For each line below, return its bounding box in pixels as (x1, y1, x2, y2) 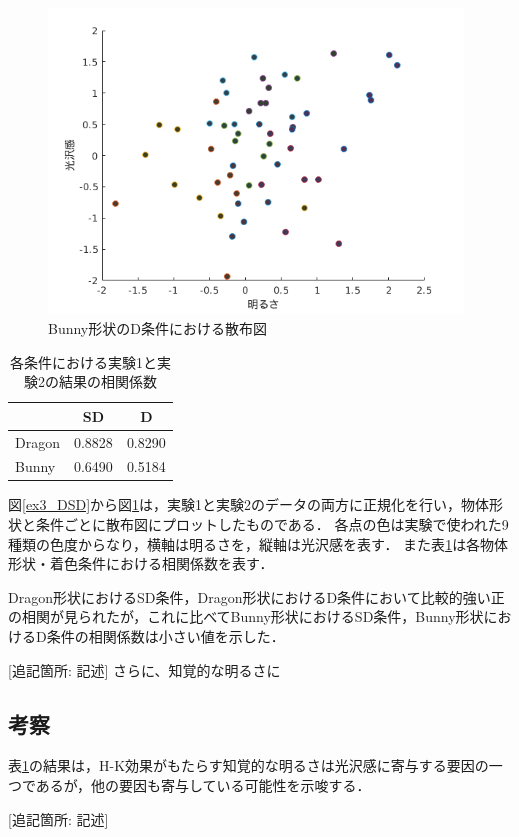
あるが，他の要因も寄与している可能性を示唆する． (35, 775, 371, 796)
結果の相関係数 (58, 371, 157, 392)
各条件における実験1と (9, 351, 157, 372)
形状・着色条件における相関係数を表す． (8, 553, 274, 574)
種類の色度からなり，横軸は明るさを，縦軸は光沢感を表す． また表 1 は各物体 (8, 533, 509, 554)
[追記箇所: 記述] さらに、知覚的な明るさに (8, 659, 281, 680)
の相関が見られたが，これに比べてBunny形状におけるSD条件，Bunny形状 (8, 606, 484, 627)
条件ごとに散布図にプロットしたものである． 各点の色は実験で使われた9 (35, 514, 509, 535)
